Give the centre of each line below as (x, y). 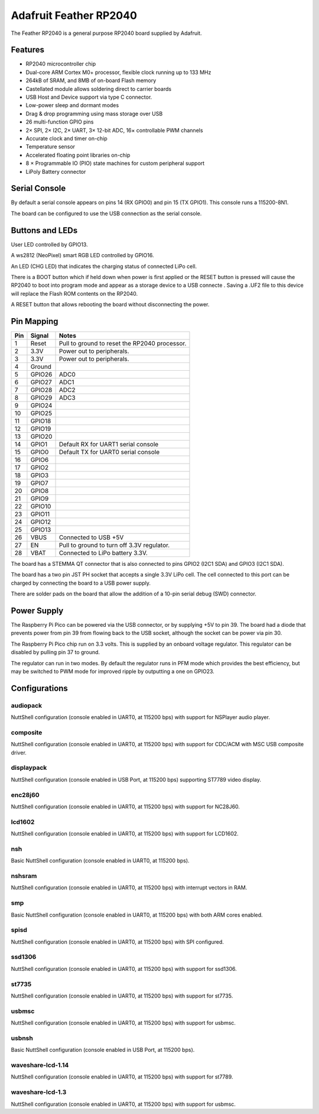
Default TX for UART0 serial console (109, 452)
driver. (19, 752)
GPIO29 (41, 397)
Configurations (39, 688)
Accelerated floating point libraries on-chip (78, 155)
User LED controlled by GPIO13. (49, 244)
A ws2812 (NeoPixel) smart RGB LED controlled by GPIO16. (82, 255)
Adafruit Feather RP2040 (74, 15)
